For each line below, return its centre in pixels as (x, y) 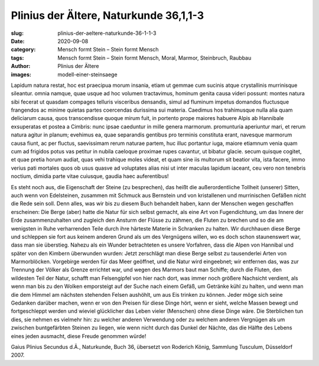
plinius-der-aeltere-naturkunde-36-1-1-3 (107, 33)
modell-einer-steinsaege (87, 75)
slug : (17, 33)
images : (21, 75)
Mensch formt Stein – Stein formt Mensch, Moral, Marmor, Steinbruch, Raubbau (154, 58)
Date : (18, 41)
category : (23, 50)
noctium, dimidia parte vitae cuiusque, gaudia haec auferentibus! (90, 176)
